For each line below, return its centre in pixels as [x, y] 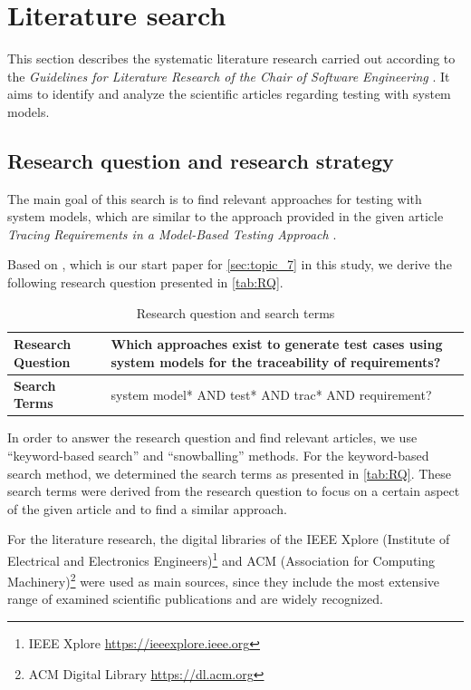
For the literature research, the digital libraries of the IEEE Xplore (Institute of [229, 539]
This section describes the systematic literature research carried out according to [231, 58]
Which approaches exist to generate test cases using [277, 344]
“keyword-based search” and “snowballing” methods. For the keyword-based [218, 455]
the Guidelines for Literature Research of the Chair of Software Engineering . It [229, 76]
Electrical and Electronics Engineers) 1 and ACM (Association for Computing [221, 559]
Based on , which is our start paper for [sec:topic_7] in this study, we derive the [230, 264]
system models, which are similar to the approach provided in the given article [226, 216]
